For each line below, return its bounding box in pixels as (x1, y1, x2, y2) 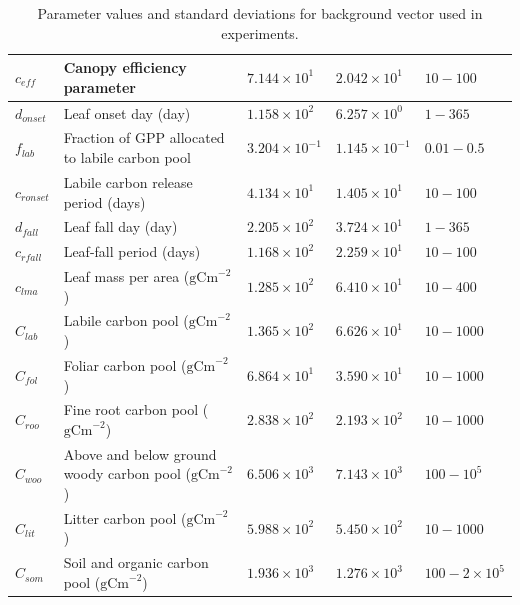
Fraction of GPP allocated (63, 127, 225, 148)
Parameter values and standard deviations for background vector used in (37, 3, 483, 23)
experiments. (221, 22, 299, 43)
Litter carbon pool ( (63, 507, 187, 528)
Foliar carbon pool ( (63, 354, 187, 375)
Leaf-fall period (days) (63, 241, 201, 262)
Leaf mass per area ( (63, 266, 190, 287)
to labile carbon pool (63, 147, 191, 168)
